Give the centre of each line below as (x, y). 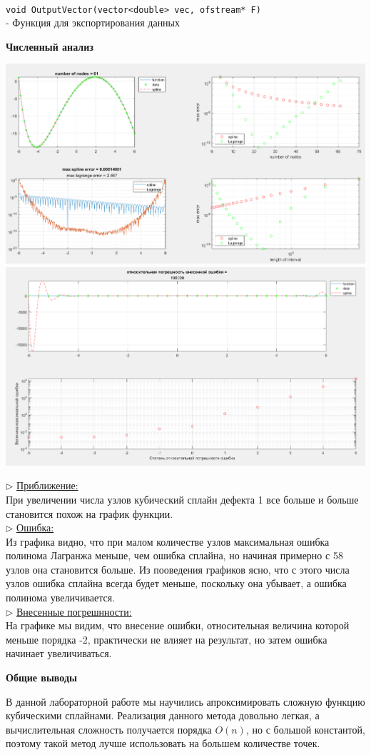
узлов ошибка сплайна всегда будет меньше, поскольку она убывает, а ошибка (176, 583)
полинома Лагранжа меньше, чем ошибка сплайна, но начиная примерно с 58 (174, 555)
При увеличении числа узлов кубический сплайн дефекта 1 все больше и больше (182, 499)
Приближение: (47, 485)
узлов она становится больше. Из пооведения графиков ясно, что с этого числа (178, 569)
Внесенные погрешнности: (74, 611)
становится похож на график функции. (90, 513)
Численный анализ (50, 46)
